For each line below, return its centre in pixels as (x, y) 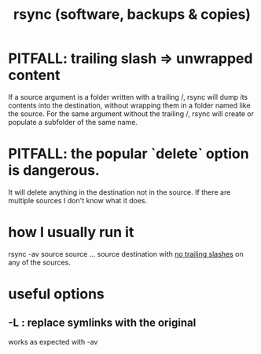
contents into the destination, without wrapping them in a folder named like (129, 105)
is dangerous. (54, 171)
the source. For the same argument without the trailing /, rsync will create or (131, 113)
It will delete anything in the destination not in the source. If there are (119, 192)
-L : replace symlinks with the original (102, 323)
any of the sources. (39, 262)
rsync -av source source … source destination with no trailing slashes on (126, 254)
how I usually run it (71, 232)
